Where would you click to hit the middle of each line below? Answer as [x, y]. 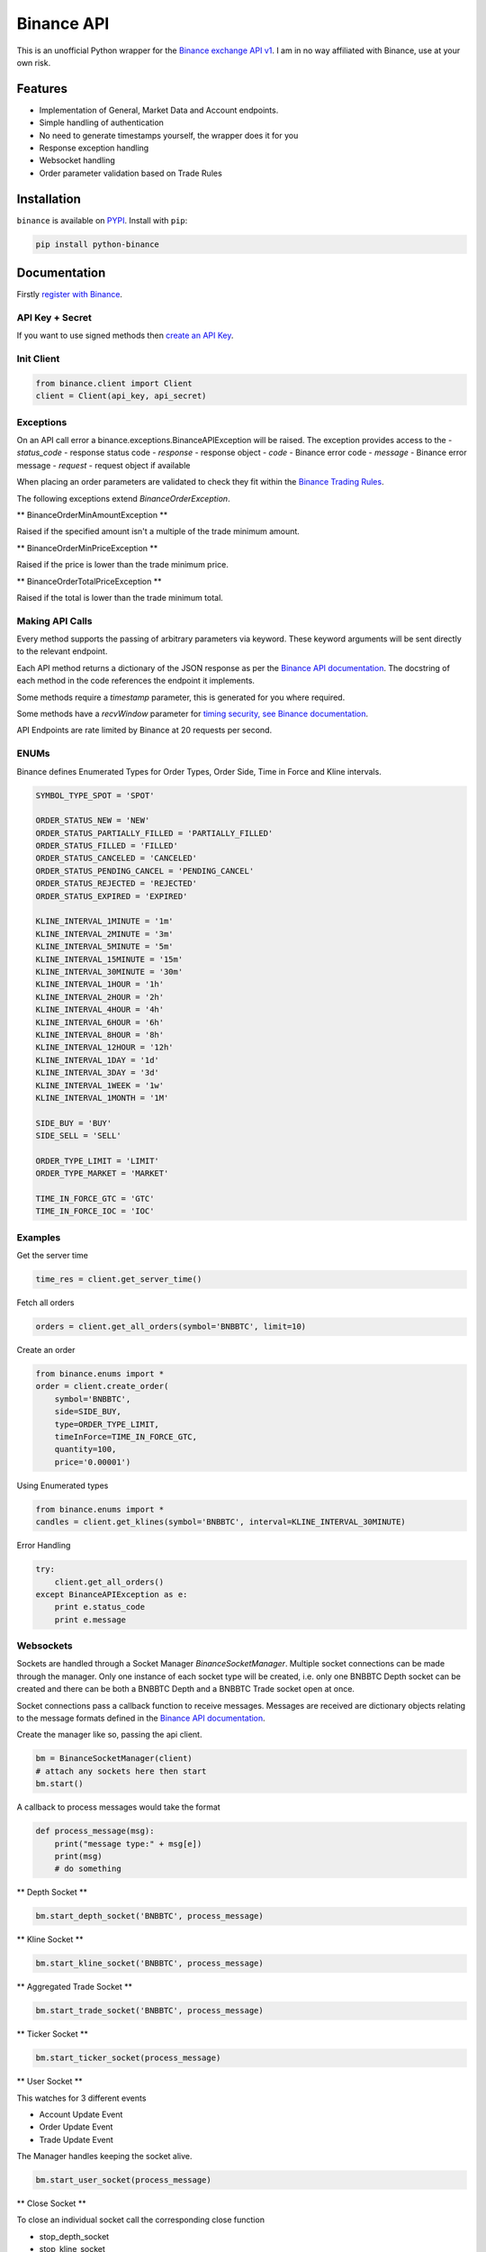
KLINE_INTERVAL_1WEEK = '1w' [100, 1085]
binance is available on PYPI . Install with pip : [102, 220]
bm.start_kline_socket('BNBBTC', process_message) [150, 1963]
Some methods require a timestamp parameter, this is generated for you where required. [181, 697]
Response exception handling [94, 148]
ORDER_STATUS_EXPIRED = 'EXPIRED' [112, 896]
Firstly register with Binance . [70, 295]
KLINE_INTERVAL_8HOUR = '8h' [100, 1035]
